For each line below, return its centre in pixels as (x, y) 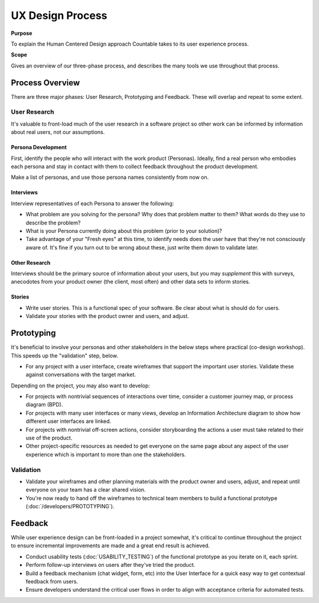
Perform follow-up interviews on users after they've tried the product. (110, 565)
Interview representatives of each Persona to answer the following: (92, 203)
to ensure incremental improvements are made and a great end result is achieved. (110, 546)
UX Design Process (59, 15)
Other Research (31, 262)
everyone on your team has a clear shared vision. (86, 490)
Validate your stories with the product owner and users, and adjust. (107, 316)
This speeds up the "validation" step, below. (64, 355)
